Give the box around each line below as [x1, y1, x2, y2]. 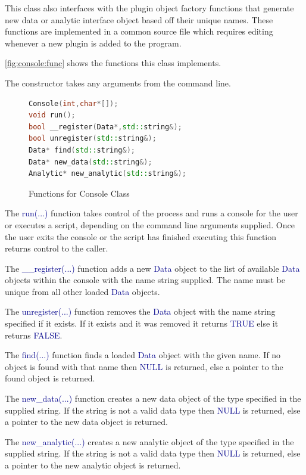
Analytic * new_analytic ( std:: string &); [29, 169, 186, 178]
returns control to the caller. [5, 242, 108, 254]
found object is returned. [5, 372, 95, 384]
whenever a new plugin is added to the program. [5, 36, 182, 49]
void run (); [29, 111, 76, 120]
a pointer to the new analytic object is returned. [5, 459, 181, 471]
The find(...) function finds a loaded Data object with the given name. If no [5, 349, 281, 361]
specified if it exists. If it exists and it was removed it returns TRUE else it [5, 317, 279, 330]
